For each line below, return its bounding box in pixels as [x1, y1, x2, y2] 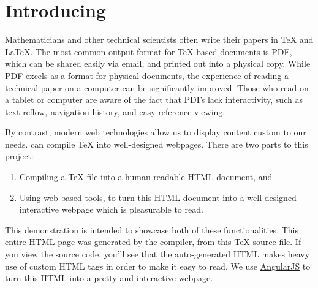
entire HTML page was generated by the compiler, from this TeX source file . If [5, 235, 301, 248]
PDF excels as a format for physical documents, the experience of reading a [5, 69, 289, 81]
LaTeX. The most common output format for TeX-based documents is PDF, [5, 45, 292, 58]
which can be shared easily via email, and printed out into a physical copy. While [5, 57, 311, 70]
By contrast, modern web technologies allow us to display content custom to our [5, 126, 306, 138]
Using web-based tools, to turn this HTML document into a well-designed [19, 191, 297, 203]
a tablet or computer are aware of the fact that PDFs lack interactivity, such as [5, 93, 303, 106]
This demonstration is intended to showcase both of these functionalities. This [5, 223, 298, 236]
